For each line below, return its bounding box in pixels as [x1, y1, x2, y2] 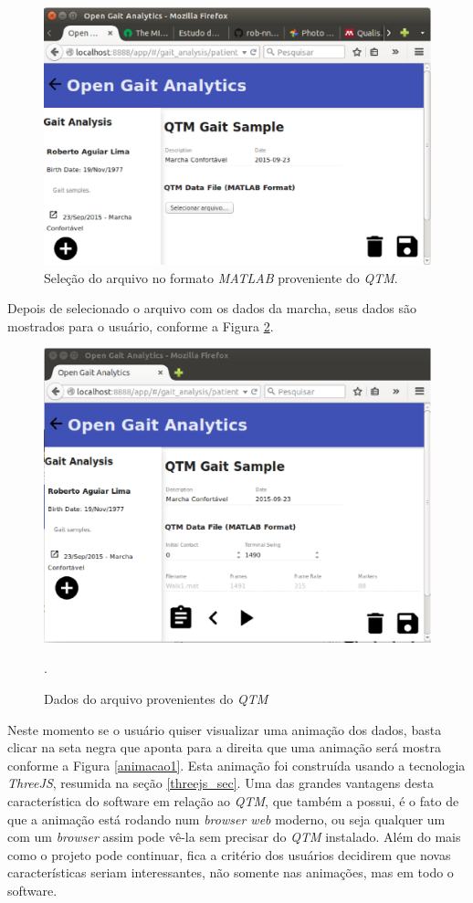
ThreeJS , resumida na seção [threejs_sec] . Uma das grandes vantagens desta [7, 773, 434, 793]
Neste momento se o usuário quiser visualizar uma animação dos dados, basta [7, 719, 442, 739]
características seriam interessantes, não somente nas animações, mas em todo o [7, 863, 454, 882]
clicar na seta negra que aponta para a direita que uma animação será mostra [7, 738, 441, 757]
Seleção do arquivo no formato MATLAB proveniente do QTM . [44, 268, 398, 287]
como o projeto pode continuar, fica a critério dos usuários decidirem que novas [7, 845, 451, 864]
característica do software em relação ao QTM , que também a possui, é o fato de [7, 792, 459, 811]
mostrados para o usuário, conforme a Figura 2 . [7, 316, 274, 335]
